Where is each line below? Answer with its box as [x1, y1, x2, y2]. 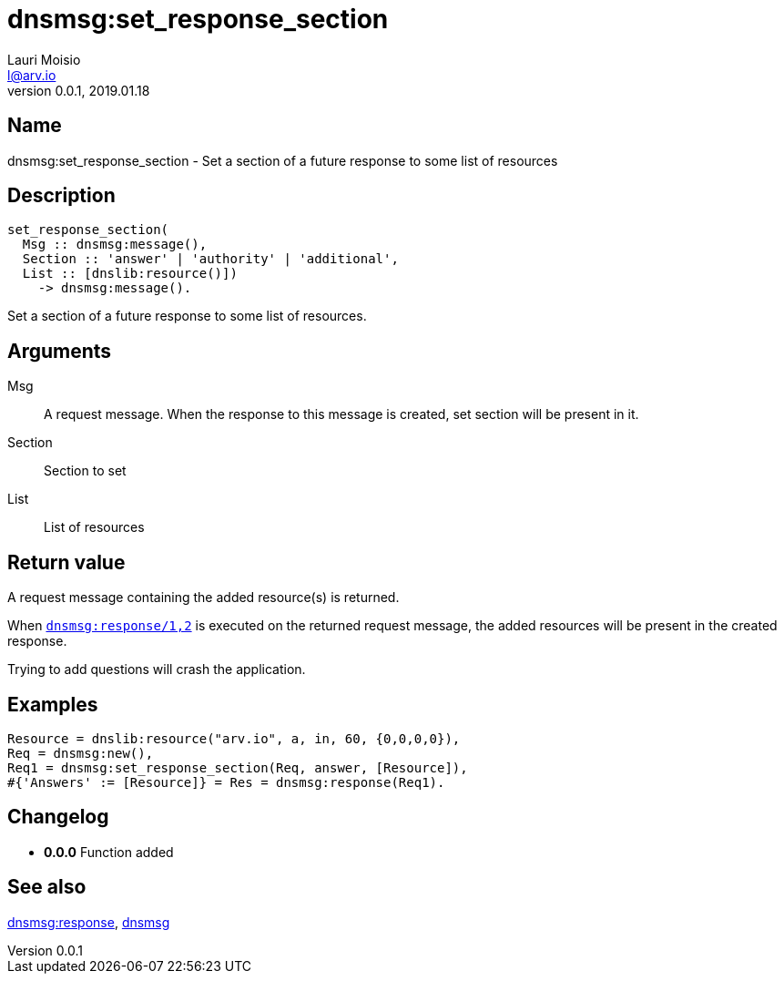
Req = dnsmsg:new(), [7, 745, 154, 761]
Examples [7, 692, 98, 716]
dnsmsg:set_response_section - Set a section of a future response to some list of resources [7, 152, 558, 169]
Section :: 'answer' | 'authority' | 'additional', [22, 251, 399, 267]
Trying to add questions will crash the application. [7, 661, 306, 678]
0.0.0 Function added [44, 843, 174, 860]
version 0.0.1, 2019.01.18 [7, 82, 150, 98]
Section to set [44, 463, 127, 479]
